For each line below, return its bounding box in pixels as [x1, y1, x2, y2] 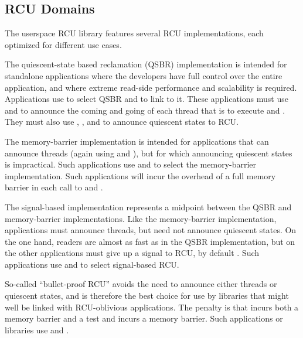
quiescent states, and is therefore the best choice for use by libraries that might [5, 289, 289, 302]
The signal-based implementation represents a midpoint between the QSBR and [5, 200, 292, 213]
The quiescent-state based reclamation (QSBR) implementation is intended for [5, 58, 287, 70]
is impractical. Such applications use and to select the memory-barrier [5, 158, 257, 170]
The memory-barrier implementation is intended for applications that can [5, 135, 269, 147]
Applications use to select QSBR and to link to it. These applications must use [5, 93, 288, 105]
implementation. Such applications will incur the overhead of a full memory [5, 169, 276, 182]
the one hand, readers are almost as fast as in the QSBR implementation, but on [5, 235, 295, 247]
